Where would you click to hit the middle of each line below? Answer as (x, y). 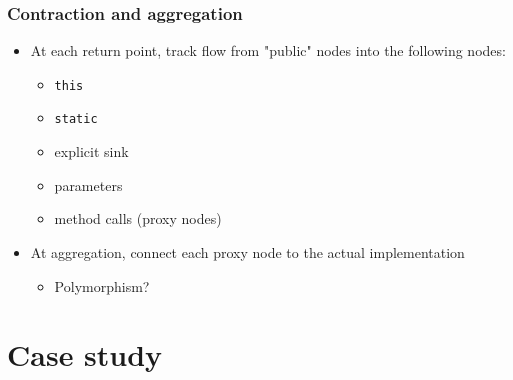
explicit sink (91, 151)
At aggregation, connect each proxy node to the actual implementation (247, 251)
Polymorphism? (102, 285)
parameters (88, 184)
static (76, 119)
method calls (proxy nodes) (138, 218)
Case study (85, 354)
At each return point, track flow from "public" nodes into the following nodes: (268, 50)
